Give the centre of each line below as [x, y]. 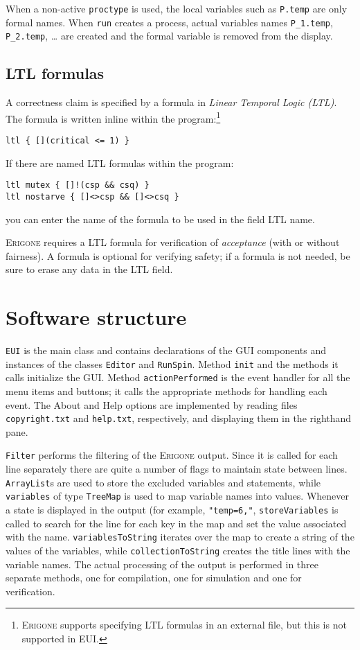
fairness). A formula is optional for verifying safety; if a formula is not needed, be [178, 255]
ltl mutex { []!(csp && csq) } [78, 185]
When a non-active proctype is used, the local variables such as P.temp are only [177, 8]
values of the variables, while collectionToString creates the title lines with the [178, 550]
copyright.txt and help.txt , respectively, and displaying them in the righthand [179, 418]
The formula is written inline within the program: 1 [113, 117]
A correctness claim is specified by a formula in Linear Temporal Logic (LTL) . [171, 102]
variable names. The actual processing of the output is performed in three [162, 564]
